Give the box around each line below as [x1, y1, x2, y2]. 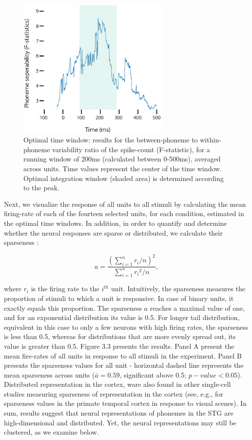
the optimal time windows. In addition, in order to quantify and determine [4, 218, 227, 228]
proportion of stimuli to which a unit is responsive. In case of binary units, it [4, 293, 234, 303]
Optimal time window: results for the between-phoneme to [23, 135, 198, 145]
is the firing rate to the [31, 283, 99, 294]
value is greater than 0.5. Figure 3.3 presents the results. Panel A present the [4, 340, 234, 351]
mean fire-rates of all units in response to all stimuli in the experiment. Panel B [4, 350, 242, 360]
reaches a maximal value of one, [150, 302, 245, 313]
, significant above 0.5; [119, 369, 187, 380]
